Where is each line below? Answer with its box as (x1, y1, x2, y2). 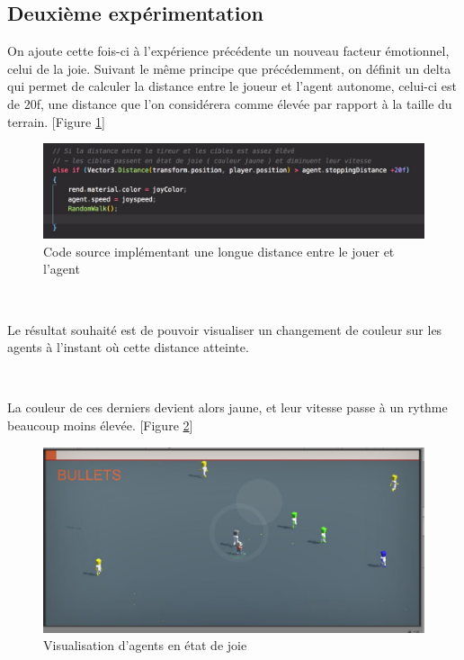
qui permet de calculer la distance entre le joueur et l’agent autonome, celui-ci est (7, 77, 457, 95)
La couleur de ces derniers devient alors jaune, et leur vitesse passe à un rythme (7, 398, 448, 417)
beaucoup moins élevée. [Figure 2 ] (7, 415, 193, 434)
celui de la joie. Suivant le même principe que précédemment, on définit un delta (7, 59, 451, 77)
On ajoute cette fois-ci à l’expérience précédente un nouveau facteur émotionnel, (7, 41, 450, 60)
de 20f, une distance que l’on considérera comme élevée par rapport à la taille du (7, 94, 452, 113)
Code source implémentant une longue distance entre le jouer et (43, 241, 395, 260)
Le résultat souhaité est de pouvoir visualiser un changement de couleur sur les (7, 320, 442, 339)
